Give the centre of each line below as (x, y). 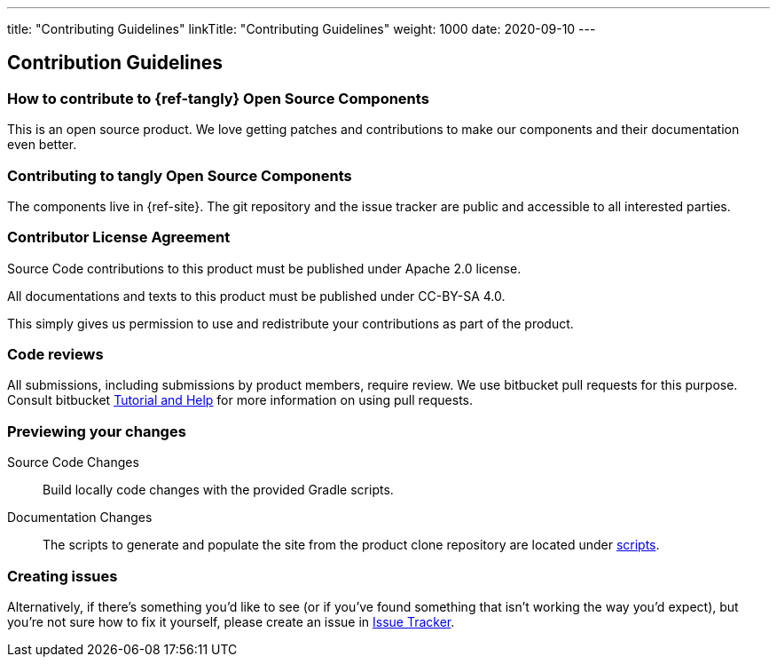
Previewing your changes (97, 431)
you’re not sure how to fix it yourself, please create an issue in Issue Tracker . (231, 621)
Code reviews (55, 355)
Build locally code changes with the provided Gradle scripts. (218, 490)
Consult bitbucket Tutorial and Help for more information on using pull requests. (240, 400)
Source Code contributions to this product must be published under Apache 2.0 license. (264, 268)
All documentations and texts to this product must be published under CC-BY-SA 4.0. (256, 296)
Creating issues (63, 576)
